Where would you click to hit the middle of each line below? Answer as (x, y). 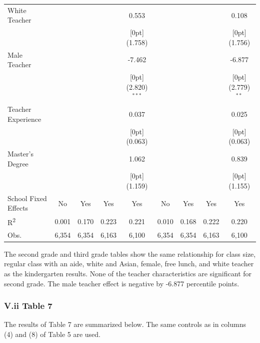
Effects (18, 208)
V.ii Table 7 (28, 306)
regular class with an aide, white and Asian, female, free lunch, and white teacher (129, 264)
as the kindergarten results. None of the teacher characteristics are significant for (128, 274)
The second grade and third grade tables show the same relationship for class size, (130, 253)
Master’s (20, 153)
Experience (24, 119)
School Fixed (27, 198)
